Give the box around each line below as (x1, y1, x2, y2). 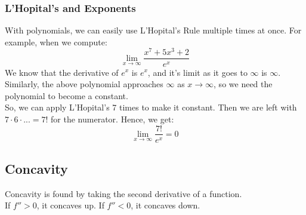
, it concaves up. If (36, 199, 104, 211)
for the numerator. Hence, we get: (51, 112, 174, 125)
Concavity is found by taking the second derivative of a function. (5, 187, 242, 199)
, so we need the (214, 78, 273, 90)
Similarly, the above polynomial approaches (5, 78, 163, 90)
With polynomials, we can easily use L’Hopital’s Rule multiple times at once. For (5, 24, 302, 36)
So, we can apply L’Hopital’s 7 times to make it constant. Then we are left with (5, 101, 297, 113)
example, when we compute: (5, 35, 107, 48)
